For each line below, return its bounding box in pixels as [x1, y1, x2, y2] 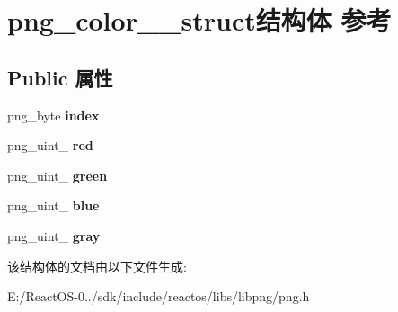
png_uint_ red [7, 136, 93, 155]
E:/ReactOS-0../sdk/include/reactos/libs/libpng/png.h [7, 287, 310, 306]
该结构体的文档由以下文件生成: [7, 256, 187, 275]
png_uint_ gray [7, 226, 101, 245]
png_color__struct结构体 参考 [7, 2, 392, 39]
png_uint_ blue [7, 196, 100, 215]
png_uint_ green [7, 165, 108, 184]
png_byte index [7, 105, 100, 124]
